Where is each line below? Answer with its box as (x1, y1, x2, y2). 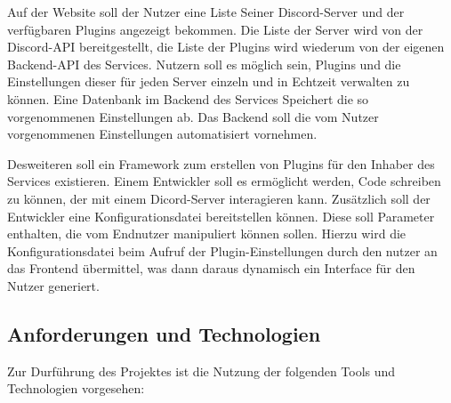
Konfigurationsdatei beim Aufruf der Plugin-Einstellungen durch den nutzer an (7, 241, 438, 260)
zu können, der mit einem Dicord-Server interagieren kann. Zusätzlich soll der (7, 189, 431, 207)
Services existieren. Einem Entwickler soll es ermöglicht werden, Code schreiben (7, 172, 441, 190)
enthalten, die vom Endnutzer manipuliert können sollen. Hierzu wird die (7, 224, 407, 243)
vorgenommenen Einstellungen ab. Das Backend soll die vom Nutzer (7, 107, 379, 125)
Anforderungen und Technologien (7, 319, 321, 347)
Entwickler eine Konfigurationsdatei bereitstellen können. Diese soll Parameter (7, 206, 435, 225)
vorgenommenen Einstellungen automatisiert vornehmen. (7, 125, 318, 143)
